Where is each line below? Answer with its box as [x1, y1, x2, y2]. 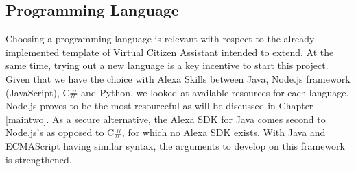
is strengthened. [5, 152, 72, 166]
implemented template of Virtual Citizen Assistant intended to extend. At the [5, 44, 334, 59]
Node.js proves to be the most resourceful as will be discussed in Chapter [5, 98, 313, 113]
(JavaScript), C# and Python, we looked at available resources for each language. [5, 85, 349, 99]
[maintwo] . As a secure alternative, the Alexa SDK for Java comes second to [5, 111, 326, 126]
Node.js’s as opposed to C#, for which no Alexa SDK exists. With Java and [5, 125, 326, 140]
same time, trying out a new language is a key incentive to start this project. [5, 58, 329, 73]
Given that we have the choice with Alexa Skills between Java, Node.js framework [5, 71, 351, 85]
